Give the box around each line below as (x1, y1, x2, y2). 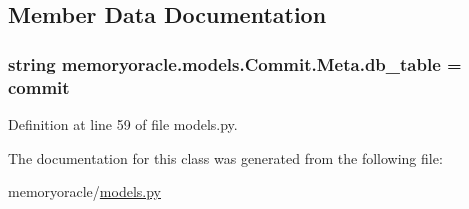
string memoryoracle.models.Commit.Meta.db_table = (8, 51, 462, 76)
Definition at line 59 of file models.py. (8, 113, 238, 134)
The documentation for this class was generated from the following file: (8, 147, 443, 168)
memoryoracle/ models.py (8, 181, 161, 202)
